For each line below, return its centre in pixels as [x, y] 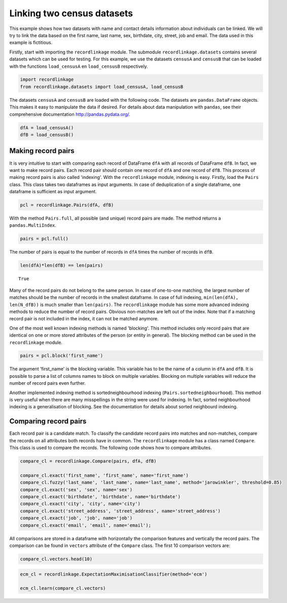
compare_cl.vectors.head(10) [56, 559]
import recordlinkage [47, 80]
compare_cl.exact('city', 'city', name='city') [80, 504]
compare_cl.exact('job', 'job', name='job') [76, 518]
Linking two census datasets [71, 13]
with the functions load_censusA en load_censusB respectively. [79, 66]
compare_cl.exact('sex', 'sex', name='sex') [76, 490]
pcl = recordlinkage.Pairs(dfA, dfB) [67, 205]
